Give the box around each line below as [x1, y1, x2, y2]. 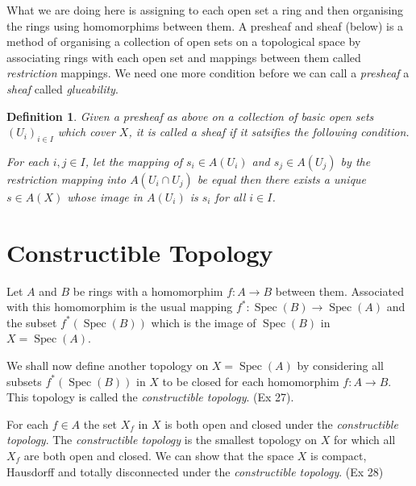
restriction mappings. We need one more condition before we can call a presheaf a [6, 64, 410, 81]
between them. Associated [275, 282, 404, 299]
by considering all [297, 357, 384, 374]
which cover [57, 123, 115, 140]
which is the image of [151, 314, 256, 330]
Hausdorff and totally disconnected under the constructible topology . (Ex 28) [6, 463, 384, 480]
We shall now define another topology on [6, 357, 209, 374]
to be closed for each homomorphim [162, 372, 339, 389]
